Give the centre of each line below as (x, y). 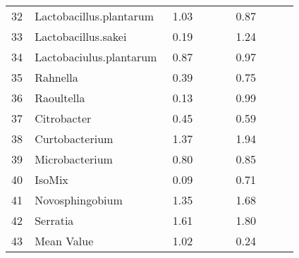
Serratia (54, 220)
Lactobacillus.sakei (81, 36)
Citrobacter (63, 118)
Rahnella (56, 77)
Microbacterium (74, 159)
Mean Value (64, 241)
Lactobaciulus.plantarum (96, 57)
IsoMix (51, 179)
